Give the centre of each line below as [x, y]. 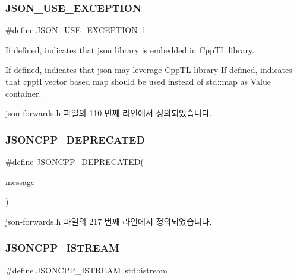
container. [23, 93]
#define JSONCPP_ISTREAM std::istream [87, 270]
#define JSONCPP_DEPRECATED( [75, 161]
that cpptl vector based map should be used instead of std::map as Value [138, 81]
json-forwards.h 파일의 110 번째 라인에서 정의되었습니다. [109, 113]
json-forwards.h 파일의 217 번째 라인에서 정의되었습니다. [109, 221]
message [20, 181]
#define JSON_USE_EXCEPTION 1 [76, 30]
